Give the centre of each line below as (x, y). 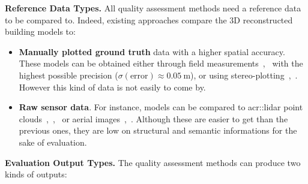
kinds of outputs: (36, 174)
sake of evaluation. (53, 142)
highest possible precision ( (68, 75)
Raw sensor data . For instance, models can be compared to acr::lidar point (161, 107)
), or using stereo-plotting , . (244, 75)
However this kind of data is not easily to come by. (112, 87)
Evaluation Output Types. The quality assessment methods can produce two (153, 162)
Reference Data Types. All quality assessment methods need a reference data (153, 8)
